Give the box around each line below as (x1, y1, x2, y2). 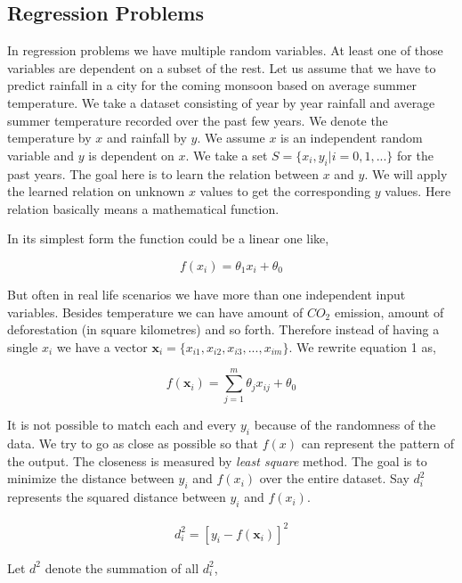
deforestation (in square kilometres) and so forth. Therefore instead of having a (7, 320, 440, 339)
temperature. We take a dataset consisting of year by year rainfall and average (7, 93, 435, 111)
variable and (7, 145, 75, 164)
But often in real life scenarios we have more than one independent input (7, 284, 406, 303)
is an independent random (280, 128, 423, 147)
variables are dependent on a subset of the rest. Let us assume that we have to (7, 58, 436, 77)
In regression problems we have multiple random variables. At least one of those (7, 41, 443, 60)
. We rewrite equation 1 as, (288, 337, 436, 356)
